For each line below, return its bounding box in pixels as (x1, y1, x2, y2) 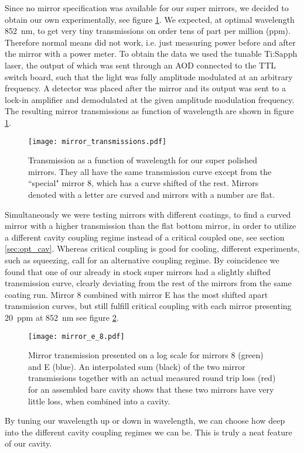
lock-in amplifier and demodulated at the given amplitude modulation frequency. (5, 93, 295, 105)
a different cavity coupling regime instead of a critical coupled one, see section (5, 231, 285, 243)
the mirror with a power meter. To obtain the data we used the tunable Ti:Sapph (5, 47, 298, 60)
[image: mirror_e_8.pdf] (28, 332, 125, 341)
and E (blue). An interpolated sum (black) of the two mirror (28, 360, 245, 372)
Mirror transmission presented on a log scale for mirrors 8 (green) (28, 349, 264, 361)
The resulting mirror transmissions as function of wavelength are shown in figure (5, 105, 294, 117)
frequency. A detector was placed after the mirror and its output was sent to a (5, 82, 286, 94)
